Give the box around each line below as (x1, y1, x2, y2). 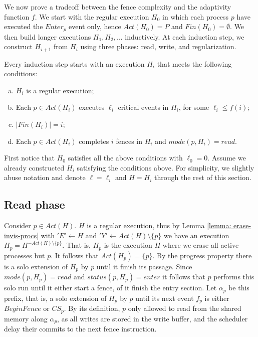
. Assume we (207, 152, 246, 163)
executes (79, 102, 105, 112)
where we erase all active (162, 240, 239, 250)
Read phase (4, 197, 65, 212)
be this (228, 282, 249, 293)
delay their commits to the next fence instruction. (4, 323, 157, 334)
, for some (178, 102, 209, 112)
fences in (116, 135, 143, 146)
